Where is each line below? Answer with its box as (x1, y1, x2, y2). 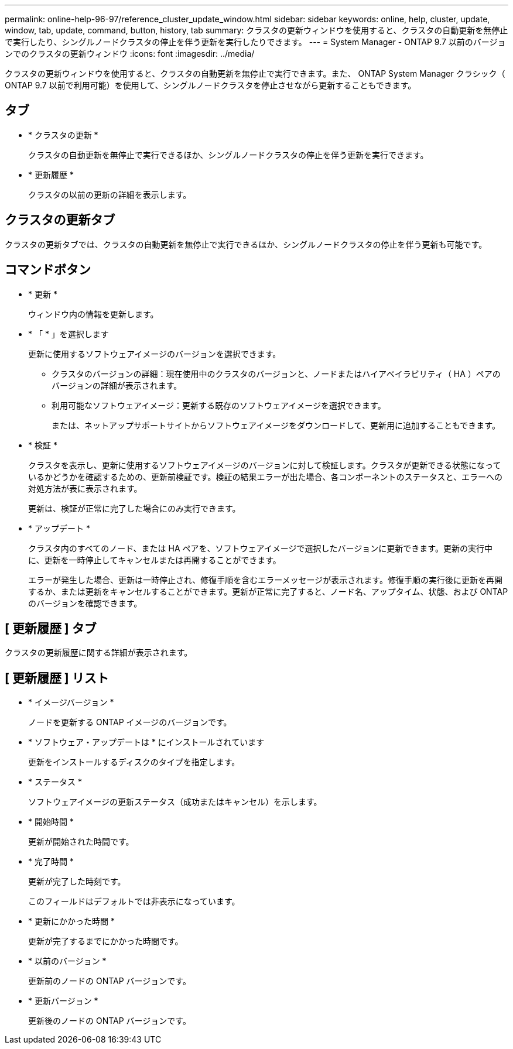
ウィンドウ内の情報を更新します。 (28, 308, 159, 319)
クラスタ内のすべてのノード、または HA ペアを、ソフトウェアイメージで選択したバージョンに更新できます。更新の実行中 (28, 543, 493, 553)
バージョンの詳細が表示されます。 (52, 380, 182, 390)
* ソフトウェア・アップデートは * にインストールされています (28, 737, 265, 748)
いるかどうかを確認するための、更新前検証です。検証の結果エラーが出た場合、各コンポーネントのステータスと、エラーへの (28, 471, 503, 482)
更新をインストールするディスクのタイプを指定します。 (28, 757, 240, 767)
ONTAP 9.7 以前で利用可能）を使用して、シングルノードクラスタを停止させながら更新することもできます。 (5, 80, 416, 90)
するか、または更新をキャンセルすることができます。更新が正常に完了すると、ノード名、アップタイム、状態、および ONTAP (28, 586, 508, 597)
